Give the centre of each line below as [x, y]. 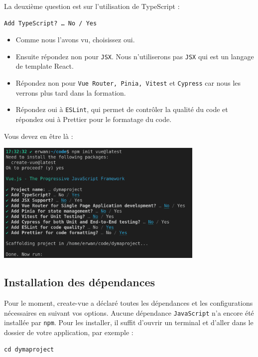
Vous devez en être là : [39, 136]
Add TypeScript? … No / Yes [51, 23]
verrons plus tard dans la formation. [71, 92]
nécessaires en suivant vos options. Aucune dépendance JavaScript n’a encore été [129, 312]
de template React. [45, 66]
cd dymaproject [29, 349]
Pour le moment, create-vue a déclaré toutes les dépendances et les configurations [129, 303]
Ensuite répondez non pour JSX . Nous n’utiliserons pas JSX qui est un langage [135, 56]
